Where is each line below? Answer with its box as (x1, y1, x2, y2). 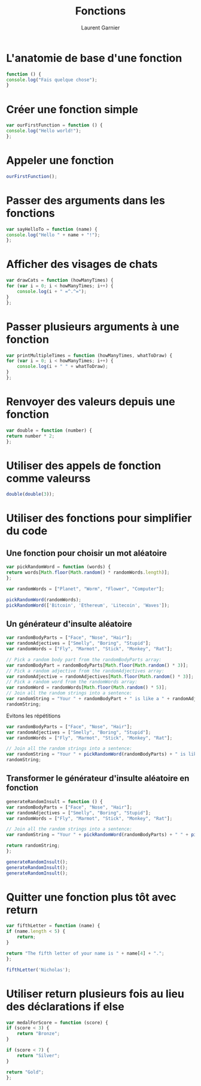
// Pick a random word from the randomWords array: (6, 679, 138, 685)
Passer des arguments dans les (6, 194, 166, 207)
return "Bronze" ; (17, 1031, 60, 1037)
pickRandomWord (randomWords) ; (6, 596, 82, 603)
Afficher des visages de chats (6, 258, 158, 271)
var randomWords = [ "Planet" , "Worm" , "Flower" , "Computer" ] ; (6, 586, 165, 592)
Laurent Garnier (81, 24, 120, 31)
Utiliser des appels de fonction (6, 458, 162, 472)
